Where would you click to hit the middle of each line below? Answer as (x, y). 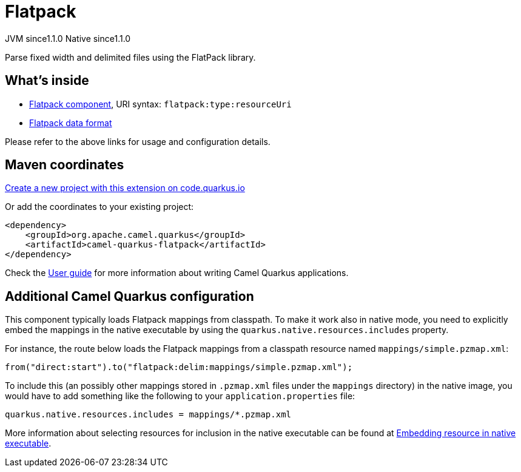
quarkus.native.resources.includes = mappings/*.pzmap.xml (148, 415)
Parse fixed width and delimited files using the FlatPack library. (130, 57)
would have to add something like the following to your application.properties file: (180, 396)
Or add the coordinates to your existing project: (99, 207)
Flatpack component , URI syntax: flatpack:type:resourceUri (160, 104)
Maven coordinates (65, 165)
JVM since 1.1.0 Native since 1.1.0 (68, 38)
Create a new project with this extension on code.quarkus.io (125, 188)
